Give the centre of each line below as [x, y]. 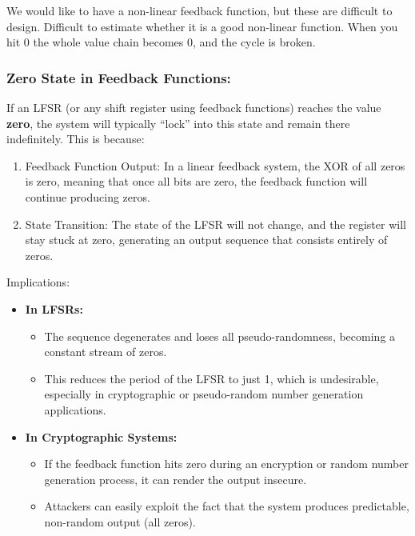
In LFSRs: [54, 308]
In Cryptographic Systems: [101, 436]
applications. [75, 409]
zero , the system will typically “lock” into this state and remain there [178, 123]
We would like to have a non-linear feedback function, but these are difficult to [200, 10]
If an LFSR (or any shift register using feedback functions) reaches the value [194, 107]
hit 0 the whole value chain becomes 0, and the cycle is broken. [161, 42]
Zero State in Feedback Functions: [119, 77]
